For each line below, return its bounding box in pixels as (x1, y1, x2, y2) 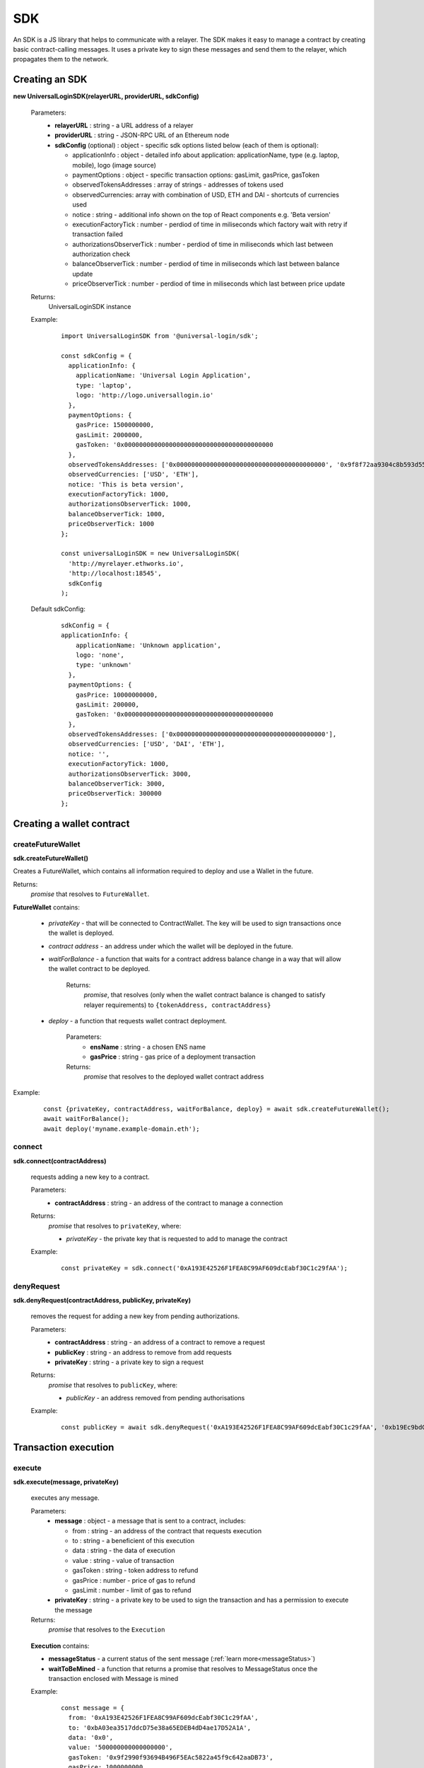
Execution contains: (30, 1641, 90, 1650)
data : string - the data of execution (72, 1546, 176, 1555)
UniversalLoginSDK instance (48, 303, 131, 311)
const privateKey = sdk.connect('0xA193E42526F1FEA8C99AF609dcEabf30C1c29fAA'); (61, 1264, 348, 1272)
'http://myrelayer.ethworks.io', (68, 559, 184, 567)
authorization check (72, 250, 131, 258)
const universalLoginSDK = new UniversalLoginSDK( (61, 549, 240, 558)
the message (54, 1605, 93, 1614)
